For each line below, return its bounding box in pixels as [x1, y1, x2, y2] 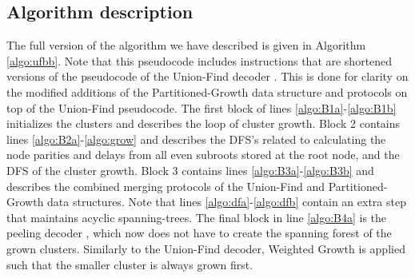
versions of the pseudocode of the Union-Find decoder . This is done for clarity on [6, 68, 409, 85]
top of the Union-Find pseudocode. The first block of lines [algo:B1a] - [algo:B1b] [6, 99, 397, 116]
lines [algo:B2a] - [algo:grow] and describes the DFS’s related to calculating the [6, 130, 386, 147]
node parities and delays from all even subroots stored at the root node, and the [6, 146, 400, 163]
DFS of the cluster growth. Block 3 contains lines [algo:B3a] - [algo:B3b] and [6, 161, 374, 178]
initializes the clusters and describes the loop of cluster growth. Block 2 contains [6, 115, 401, 132]
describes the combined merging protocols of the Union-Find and [6, 177, 325, 194]
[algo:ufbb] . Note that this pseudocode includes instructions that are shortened [6, 52, 393, 69]
